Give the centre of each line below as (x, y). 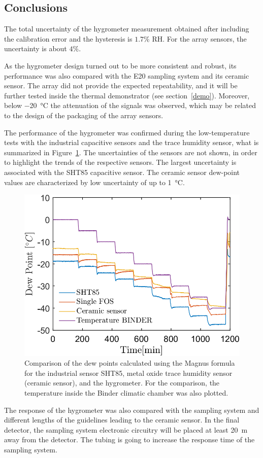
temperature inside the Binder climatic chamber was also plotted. (126, 392)
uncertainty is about (36, 48)
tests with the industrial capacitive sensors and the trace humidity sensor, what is (131, 142)
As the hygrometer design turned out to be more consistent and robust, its (120, 65)
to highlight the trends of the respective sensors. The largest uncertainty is (120, 162)
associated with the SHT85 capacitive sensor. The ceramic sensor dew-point (122, 172)
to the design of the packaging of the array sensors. (84, 115)
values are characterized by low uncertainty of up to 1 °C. (94, 182)
